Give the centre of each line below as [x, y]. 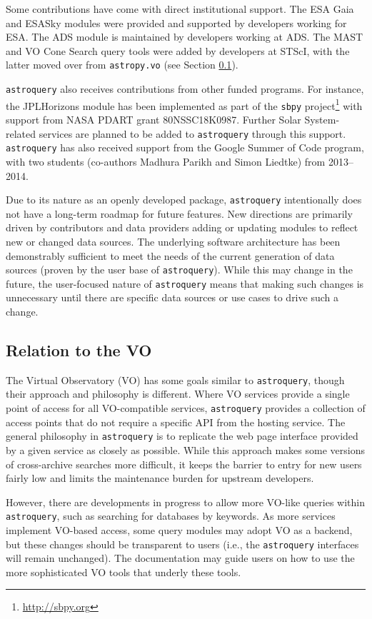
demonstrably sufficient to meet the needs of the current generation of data [170, 255]
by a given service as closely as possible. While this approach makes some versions [185, 449]
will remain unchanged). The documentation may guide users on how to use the [180, 558]
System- [322, 119]
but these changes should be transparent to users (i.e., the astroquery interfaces [182, 544]
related [21, 133]
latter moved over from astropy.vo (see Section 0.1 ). [122, 65]
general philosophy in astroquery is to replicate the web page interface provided [182, 436]
